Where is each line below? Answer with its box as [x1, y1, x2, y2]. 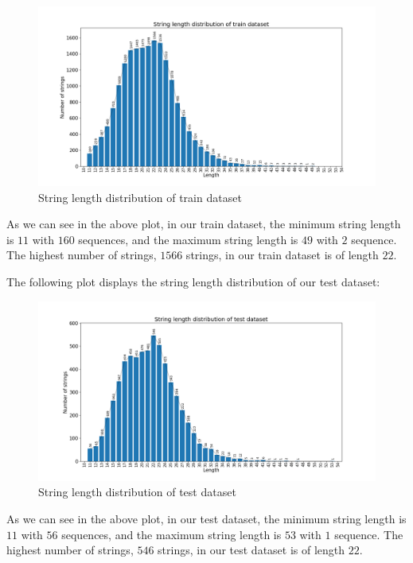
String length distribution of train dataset [38, 188, 242, 205]
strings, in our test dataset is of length [158, 542, 345, 558]
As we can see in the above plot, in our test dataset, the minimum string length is [6, 510, 407, 526]
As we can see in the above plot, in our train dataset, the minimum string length [6, 215, 401, 232]
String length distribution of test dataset [38, 483, 236, 500]
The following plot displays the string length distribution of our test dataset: [6, 274, 380, 290]
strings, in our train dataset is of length [185, 247, 379, 263]
